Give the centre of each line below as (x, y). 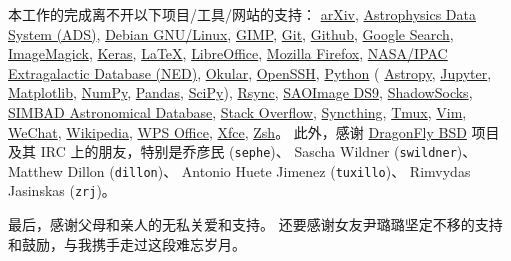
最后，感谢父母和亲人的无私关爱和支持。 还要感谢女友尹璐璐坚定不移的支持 (255, 224)
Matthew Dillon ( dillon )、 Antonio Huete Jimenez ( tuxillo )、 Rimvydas (239, 170)
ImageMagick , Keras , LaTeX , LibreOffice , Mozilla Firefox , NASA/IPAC (228, 53)
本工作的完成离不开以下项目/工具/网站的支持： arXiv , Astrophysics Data (242, 14)
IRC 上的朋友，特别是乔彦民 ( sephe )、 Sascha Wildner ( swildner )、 (258, 151)
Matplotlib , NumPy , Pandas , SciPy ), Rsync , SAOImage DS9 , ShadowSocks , (240, 92)
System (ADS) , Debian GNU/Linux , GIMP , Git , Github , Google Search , (231, 33)
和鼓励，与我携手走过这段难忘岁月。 (127, 243)
